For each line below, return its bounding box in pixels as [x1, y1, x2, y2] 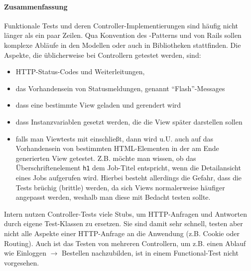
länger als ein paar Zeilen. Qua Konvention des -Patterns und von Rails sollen [4, 30, 242, 40]
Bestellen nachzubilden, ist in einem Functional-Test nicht [62, 248, 239, 258]
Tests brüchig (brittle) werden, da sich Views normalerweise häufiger [15, 182, 225, 192]
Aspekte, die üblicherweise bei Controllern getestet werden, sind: [4, 49, 201, 60]
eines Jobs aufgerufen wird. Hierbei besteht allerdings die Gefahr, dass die [15, 172, 242, 182]
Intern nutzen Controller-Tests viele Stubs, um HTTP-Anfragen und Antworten [4, 208, 247, 219]
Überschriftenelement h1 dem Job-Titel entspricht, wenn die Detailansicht [15, 162, 241, 173]
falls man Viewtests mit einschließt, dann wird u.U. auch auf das [15, 133, 214, 143]
